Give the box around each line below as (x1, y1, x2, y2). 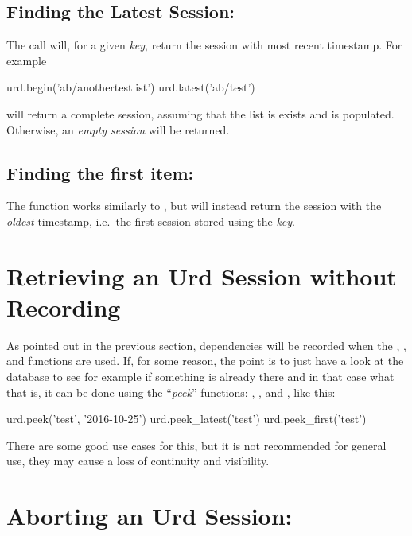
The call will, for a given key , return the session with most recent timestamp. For (6, 37, 402, 53)
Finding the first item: (6, 160, 194, 184)
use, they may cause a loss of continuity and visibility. (6, 452, 270, 469)
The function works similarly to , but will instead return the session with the (6, 197, 382, 214)
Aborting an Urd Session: (6, 499, 293, 532)
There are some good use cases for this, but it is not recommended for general (6, 437, 387, 453)
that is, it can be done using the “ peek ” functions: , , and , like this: (6, 383, 336, 400)
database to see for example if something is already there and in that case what (6, 368, 395, 385)
